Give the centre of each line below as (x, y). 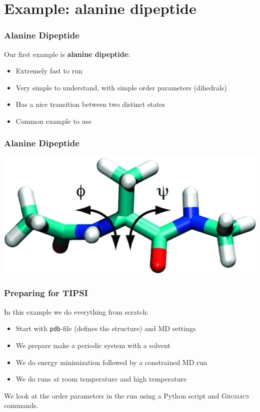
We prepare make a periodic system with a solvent (93, 345)
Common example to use (54, 121)
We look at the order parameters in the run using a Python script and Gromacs (127, 395)
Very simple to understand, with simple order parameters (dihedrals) (121, 87)
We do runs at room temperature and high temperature (101, 379)
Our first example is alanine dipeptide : (67, 54)
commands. (21, 405)
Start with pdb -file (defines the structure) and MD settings (106, 328)
